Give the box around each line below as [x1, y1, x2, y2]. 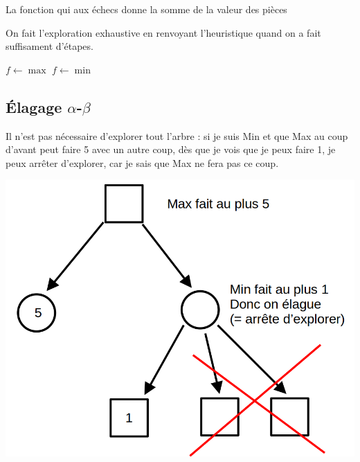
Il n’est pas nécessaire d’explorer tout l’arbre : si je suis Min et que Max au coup [6, 128, 348, 143]
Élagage [6, 96, 62, 117]
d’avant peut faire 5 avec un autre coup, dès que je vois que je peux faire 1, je [6, 142, 336, 157]
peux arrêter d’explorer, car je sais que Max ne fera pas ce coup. [6, 155, 279, 170]
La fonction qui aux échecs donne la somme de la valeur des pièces [6, 2, 287, 16]
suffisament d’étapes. [6, 39, 93, 53]
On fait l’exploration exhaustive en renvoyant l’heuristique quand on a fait [6, 25, 321, 39]
